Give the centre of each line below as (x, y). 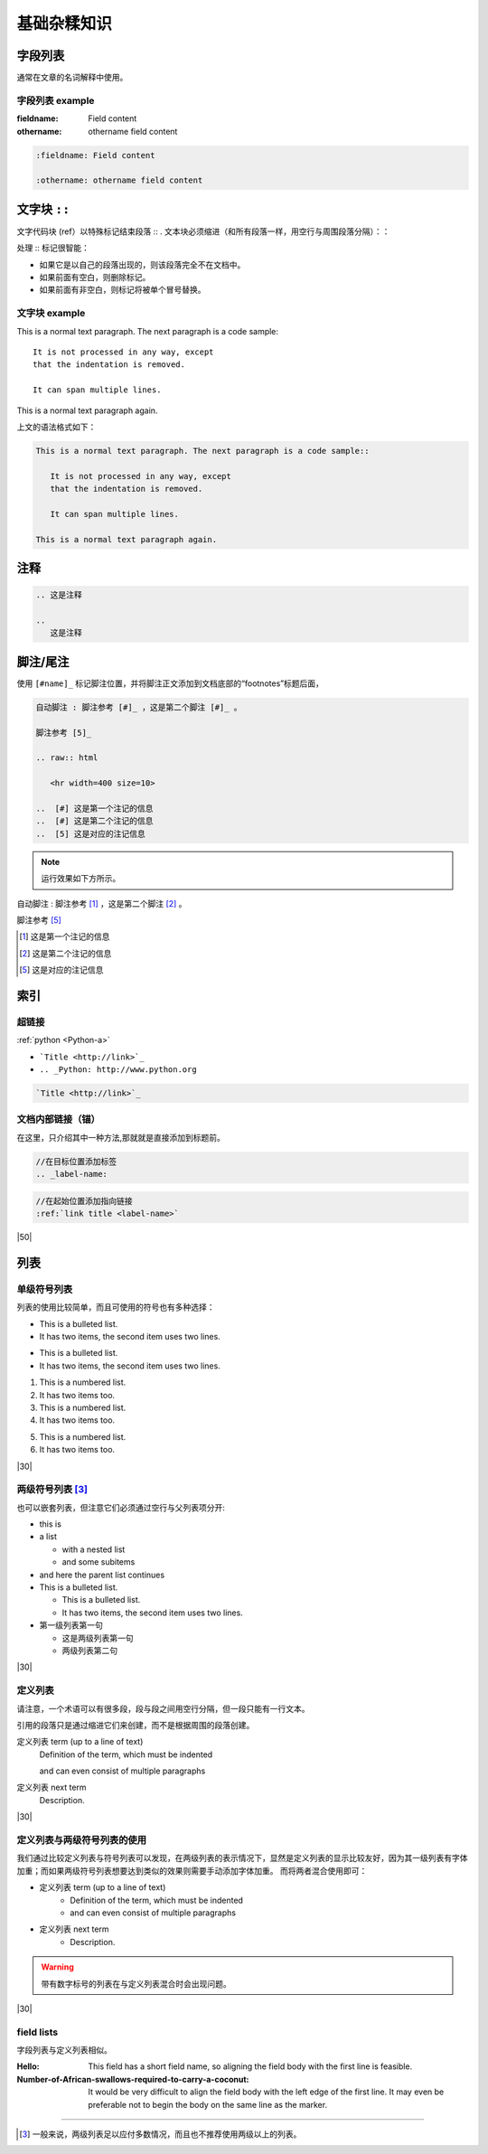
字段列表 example (56, 100)
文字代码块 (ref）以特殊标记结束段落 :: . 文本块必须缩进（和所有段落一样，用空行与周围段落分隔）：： (203, 231)
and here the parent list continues (102, 1575)
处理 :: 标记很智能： (53, 248)
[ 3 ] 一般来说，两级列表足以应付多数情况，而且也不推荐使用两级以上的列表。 (160, 2134)
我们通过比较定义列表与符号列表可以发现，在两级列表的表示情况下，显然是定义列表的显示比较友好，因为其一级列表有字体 (242, 1858)
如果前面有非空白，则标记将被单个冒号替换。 (122, 290)
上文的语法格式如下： (56, 427)
